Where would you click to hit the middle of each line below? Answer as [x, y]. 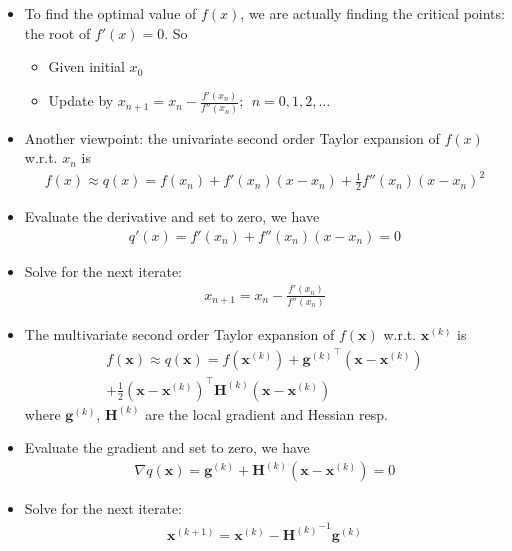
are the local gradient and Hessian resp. [266, 413]
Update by [81, 100]
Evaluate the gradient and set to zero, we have [167, 447]
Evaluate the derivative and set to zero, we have [172, 216]
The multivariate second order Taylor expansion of [179, 334]
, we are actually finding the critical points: [372, 13]
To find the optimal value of [110, 13]
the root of [57, 32]
